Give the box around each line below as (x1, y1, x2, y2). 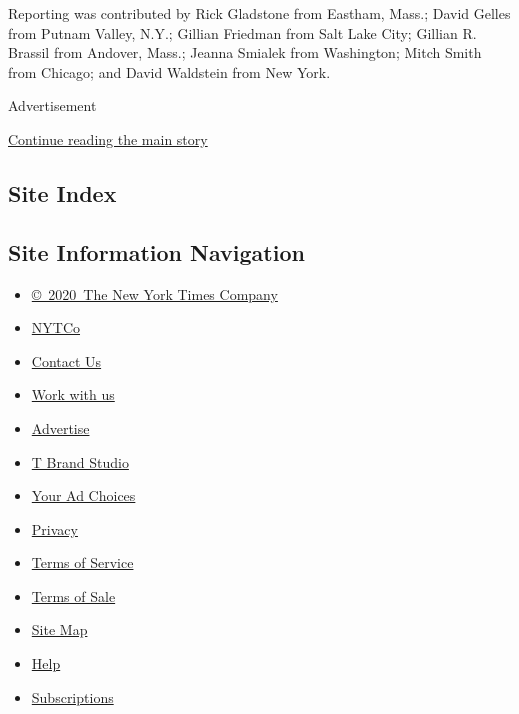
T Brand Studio (31, 451, 129, 472)
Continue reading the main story (8, 128, 208, 149)
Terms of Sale (31, 585, 116, 606)
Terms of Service (31, 552, 134, 573)
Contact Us (31, 350, 102, 371)
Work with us (31, 384, 115, 405)
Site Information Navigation (8, 236, 305, 267)
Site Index (8, 177, 117, 208)
